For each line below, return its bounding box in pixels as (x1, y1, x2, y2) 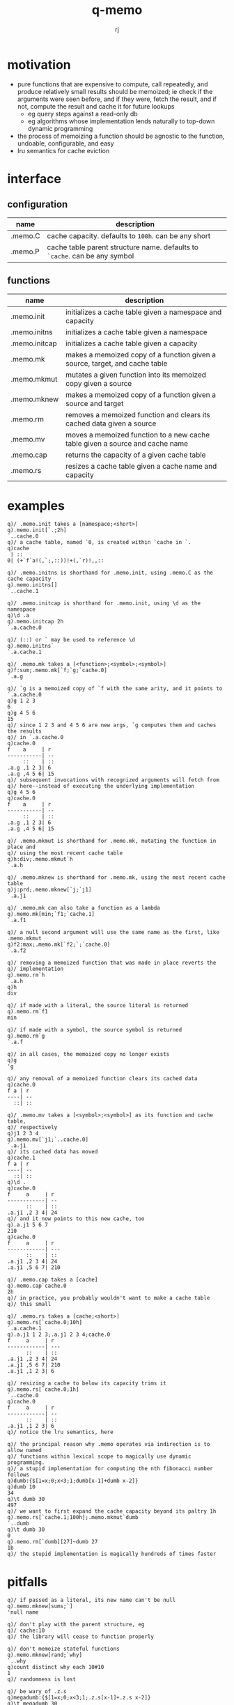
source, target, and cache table (65, 358, 168, 368)
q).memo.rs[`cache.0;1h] (7, 1386, 79, 1393)
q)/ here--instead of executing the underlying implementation (7, 783, 195, 790)
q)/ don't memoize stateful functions (7, 1646, 120, 1653)
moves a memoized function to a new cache (65, 430, 210, 439)
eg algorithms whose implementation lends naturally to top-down (27, 117, 215, 125)
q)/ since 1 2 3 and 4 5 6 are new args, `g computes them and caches (7, 722, 217, 729)
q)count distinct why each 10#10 (7, 1664, 104, 1671)
